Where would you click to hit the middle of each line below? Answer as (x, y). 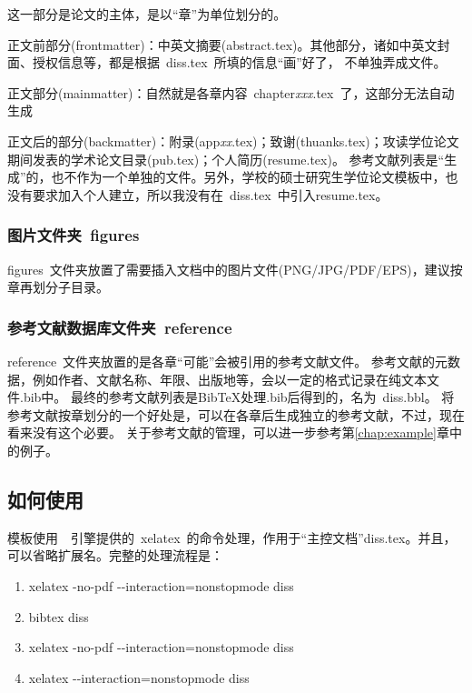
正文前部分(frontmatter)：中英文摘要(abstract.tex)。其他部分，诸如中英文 (222, 44)
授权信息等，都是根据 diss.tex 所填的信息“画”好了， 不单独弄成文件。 (239, 62)
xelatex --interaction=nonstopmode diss (139, 677)
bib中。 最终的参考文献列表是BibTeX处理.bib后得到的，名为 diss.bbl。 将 (239, 397)
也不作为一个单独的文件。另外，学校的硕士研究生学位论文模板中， (248, 177)
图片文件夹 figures (74, 235)
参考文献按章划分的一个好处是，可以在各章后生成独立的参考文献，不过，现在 (236, 414)
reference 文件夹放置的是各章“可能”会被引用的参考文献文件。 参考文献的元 (227, 361)
